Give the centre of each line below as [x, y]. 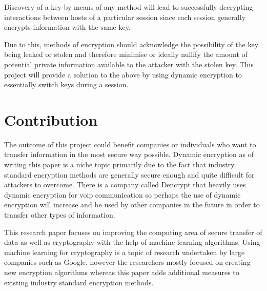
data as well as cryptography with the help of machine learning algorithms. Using [132, 242]
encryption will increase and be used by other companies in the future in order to [132, 205]
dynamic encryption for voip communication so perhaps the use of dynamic [122, 194]
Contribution [51, 119]
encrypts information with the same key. [67, 27]
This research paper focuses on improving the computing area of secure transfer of [133, 232]
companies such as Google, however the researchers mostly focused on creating [127, 262]
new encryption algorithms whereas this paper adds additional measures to [122, 272]
